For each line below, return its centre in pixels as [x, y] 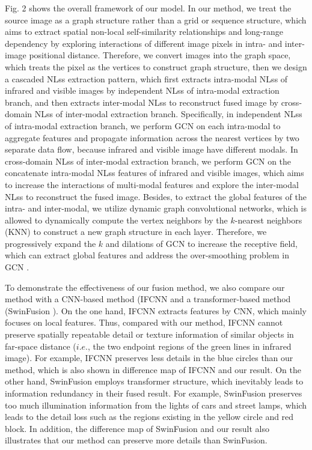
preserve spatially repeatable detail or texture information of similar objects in [149, 334]
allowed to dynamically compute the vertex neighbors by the [116, 220]
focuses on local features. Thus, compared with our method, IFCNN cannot [144, 322]
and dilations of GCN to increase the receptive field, [201, 243]
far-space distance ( [41, 346]
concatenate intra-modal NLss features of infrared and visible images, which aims [154, 173]
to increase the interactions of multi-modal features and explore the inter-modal [152, 184]
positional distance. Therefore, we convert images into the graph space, [160, 55]
